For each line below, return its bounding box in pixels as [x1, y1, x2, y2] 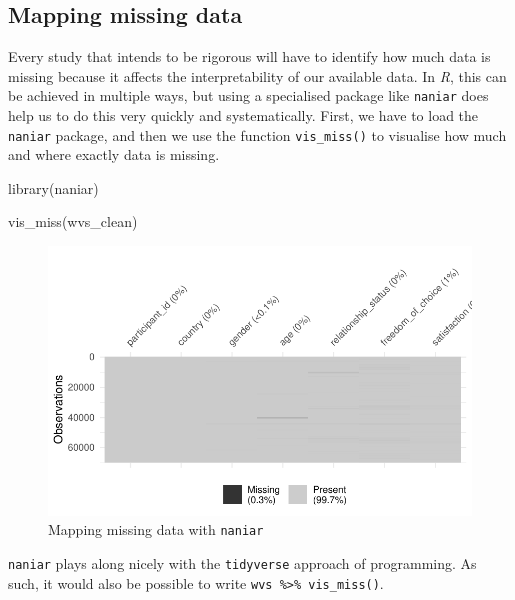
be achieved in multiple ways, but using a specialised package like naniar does [8, 85, 489, 106]
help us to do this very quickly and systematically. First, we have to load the [8, 105, 479, 126]
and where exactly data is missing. [8, 144, 220, 165]
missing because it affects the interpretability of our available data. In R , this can [8, 65, 507, 86]
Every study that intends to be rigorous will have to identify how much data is [8, 46, 491, 67]
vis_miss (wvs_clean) [8, 211, 138, 232]
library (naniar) [8, 177, 99, 198]
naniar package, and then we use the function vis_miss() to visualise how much [8, 124, 507, 145]
